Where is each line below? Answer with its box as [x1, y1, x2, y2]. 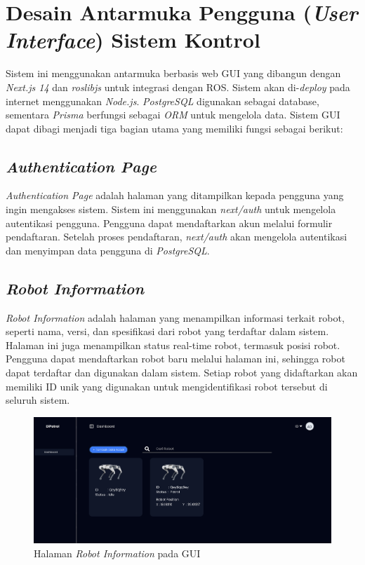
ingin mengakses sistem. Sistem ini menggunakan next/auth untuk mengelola [6, 202, 336, 217]
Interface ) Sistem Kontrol [6, 25, 260, 55]
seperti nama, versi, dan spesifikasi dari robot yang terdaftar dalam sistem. [6, 324, 329, 339]
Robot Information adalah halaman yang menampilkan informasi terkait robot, [6, 310, 345, 325]
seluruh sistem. [6, 393, 70, 407]
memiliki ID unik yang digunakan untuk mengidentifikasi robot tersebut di [6, 379, 328, 393]
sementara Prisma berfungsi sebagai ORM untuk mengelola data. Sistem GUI [6, 107, 340, 122]
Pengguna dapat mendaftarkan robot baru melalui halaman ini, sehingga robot [6, 351, 345, 366]
